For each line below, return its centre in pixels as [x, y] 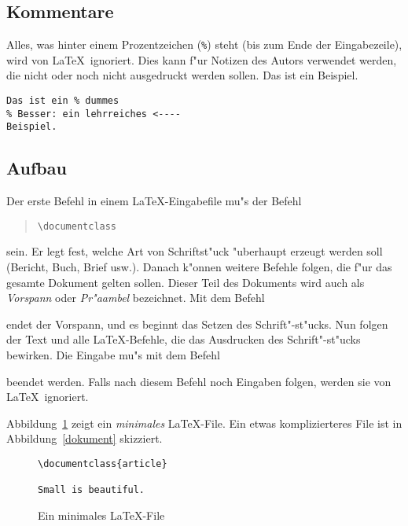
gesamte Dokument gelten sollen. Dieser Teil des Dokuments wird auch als [186, 282]
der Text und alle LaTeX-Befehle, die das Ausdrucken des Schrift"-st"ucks [184, 339]
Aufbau [37, 168]
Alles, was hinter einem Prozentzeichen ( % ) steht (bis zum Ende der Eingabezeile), [204, 44]
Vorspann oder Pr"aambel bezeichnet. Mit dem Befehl [136, 298]
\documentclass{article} [103, 464]
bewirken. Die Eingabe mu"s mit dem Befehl [113, 355]
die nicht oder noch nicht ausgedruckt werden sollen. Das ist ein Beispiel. [182, 75]
